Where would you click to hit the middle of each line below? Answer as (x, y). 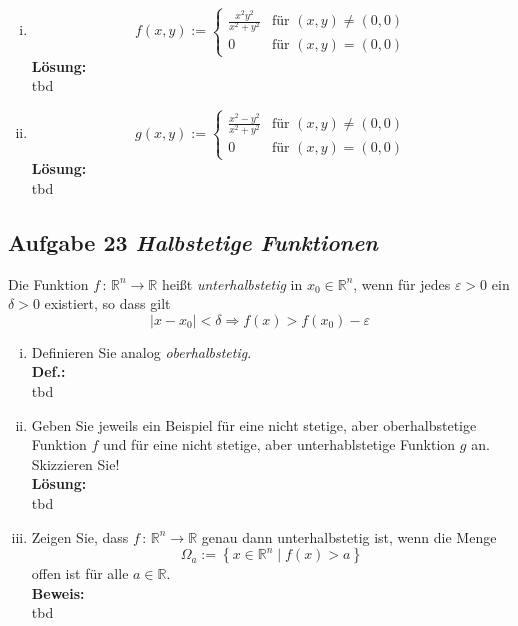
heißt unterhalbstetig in (232, 283)
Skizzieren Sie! (75, 463)
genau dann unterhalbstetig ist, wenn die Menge (349, 536)
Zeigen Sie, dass (80, 536)
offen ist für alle (80, 573)
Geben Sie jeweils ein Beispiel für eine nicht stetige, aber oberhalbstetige (254, 424)
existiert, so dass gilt (107, 303)
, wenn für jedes (402, 283)
